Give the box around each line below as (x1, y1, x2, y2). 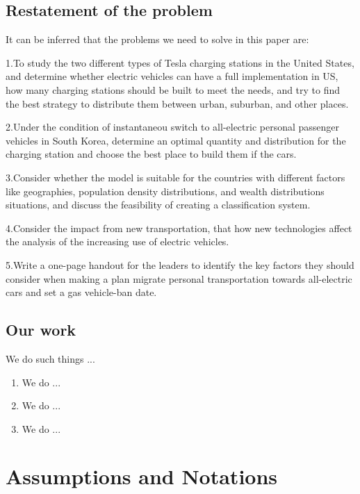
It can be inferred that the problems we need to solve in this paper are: (6, 32, 309, 47)
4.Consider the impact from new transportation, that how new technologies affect (6, 220, 352, 235)
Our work (6, 319, 76, 340)
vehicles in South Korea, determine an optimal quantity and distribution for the (6, 133, 346, 147)
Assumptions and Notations (6, 462, 278, 491)
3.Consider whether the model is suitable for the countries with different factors (6, 170, 345, 184)
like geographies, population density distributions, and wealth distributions (6, 183, 325, 198)
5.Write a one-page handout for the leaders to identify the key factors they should (6, 257, 354, 272)
